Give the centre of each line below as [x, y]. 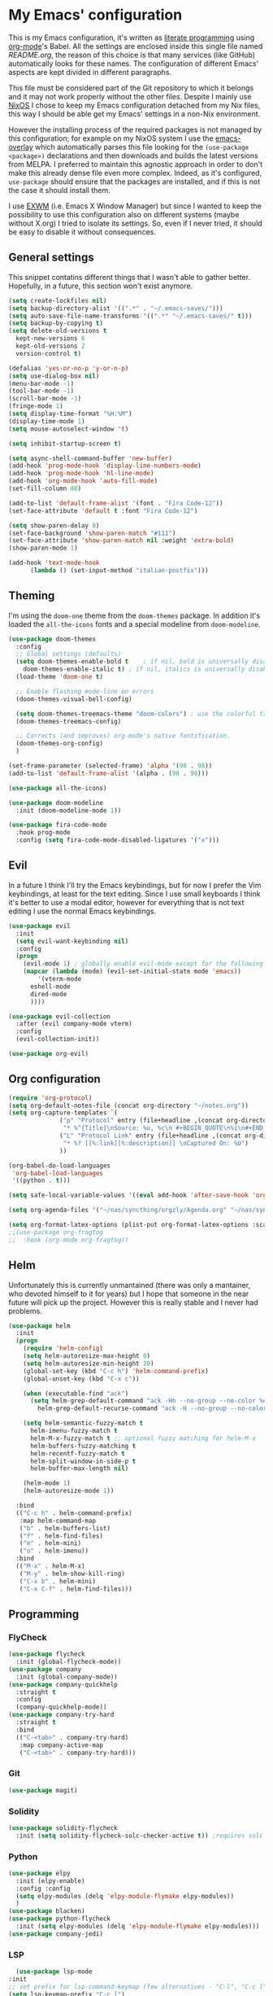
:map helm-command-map [57, 1521]
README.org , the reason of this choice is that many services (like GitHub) [132, 55]
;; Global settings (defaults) [69, 654]
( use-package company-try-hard [61, 1715]
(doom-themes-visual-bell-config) [74, 699]
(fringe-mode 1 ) [36, 406]
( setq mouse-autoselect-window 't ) [69, 429]
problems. [25, 1311]
